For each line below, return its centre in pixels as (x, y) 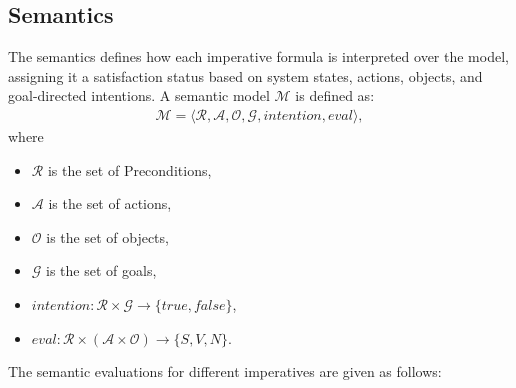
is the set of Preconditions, (129, 169)
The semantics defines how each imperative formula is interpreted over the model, (258, 56)
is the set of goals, (101, 270)
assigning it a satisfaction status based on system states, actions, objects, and (245, 75)
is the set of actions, (110, 203)
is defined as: (335, 95)
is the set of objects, (107, 236)
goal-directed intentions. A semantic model (139, 95)
